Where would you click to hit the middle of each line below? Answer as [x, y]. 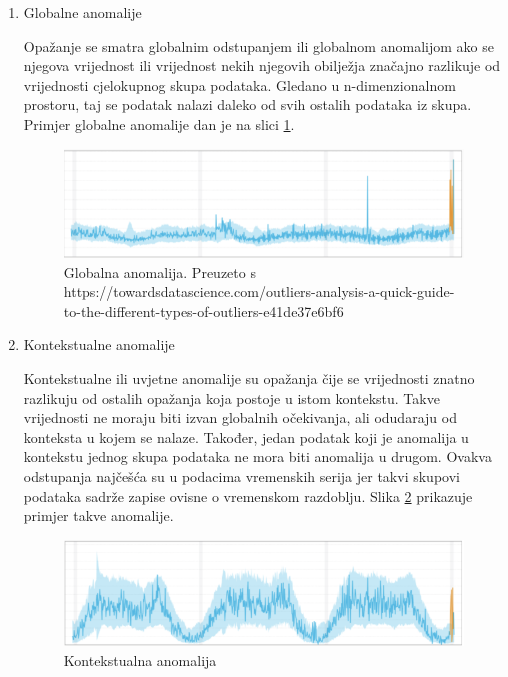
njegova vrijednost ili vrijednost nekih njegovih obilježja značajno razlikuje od [262, 65]
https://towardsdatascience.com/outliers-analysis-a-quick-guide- [259, 291]
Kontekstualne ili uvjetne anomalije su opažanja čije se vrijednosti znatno [249, 378]
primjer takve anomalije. [98, 515]
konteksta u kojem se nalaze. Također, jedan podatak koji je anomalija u [246, 436]
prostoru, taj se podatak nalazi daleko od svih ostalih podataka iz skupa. [247, 104]
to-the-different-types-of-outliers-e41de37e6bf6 [203, 310]
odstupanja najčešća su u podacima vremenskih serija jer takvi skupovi [241, 475]
